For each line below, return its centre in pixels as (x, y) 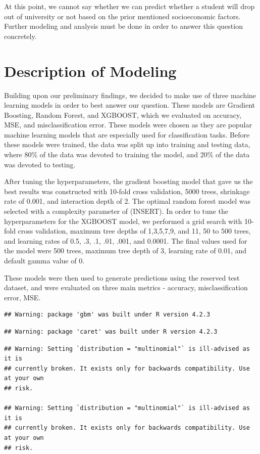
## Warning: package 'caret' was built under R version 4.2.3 (111, 331)
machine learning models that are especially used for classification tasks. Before (127, 134)
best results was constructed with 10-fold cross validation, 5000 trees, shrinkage (127, 191)
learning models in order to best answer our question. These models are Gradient (130, 105)
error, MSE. (22, 297)
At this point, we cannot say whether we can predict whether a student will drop (129, 6)
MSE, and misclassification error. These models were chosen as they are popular (128, 125)
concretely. (20, 36)
